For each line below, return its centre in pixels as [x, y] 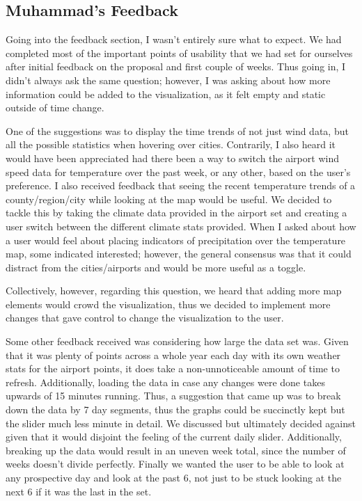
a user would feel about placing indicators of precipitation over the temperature [176, 240]
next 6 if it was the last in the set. [79, 491]
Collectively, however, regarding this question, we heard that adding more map [174, 291]
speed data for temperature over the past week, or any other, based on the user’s [178, 172]
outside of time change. [55, 108]
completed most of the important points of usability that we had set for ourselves [179, 53]
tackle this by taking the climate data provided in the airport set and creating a [176, 213]
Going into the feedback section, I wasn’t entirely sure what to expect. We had [174, 39]
